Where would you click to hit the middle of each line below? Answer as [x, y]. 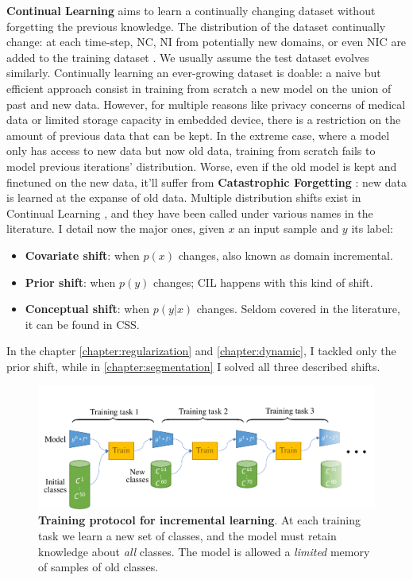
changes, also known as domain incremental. [286, 255]
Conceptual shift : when [87, 309]
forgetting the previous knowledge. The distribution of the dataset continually [196, 26]
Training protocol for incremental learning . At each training [199, 520]
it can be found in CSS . [82, 324]
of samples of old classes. [98, 567]
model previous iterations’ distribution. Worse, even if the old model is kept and [202, 166]
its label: [372, 228]
